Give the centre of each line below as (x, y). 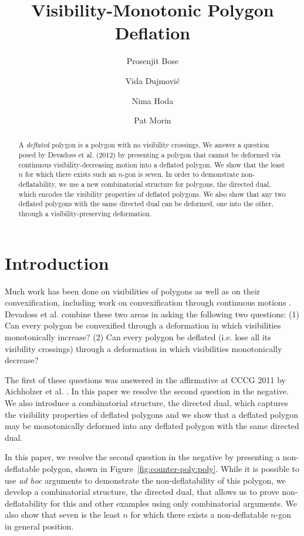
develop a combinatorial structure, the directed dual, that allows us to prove (142, 492)
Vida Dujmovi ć (153, 80)
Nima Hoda (153, 100)
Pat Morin (153, 120)
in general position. (39, 526)
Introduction (57, 262)
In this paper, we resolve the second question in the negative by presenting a (143, 457)
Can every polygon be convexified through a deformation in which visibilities (143, 325)
